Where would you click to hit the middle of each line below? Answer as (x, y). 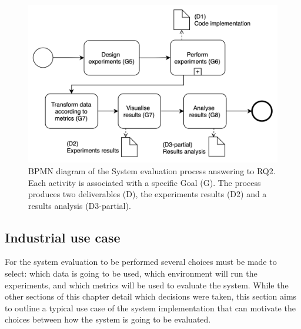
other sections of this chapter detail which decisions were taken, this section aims (151, 296)
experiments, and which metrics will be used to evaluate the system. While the (147, 285)
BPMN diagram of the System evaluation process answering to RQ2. (152, 170)
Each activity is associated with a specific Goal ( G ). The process (145, 182)
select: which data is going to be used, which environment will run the (131, 273)
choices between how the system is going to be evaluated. (108, 319)
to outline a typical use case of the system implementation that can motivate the (150, 308)
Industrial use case (63, 237)
